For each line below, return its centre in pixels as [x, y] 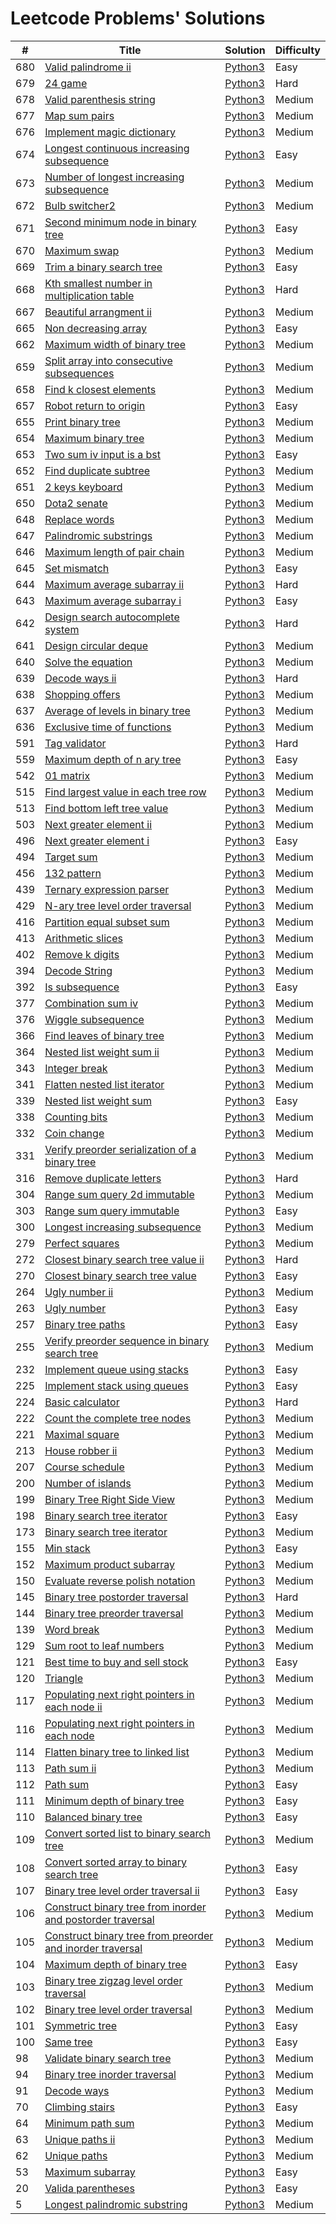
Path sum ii [70, 1768]
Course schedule [84, 1467]
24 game [66, 83]
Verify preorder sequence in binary [127, 1340]
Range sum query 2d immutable [119, 1194]
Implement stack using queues [116, 1385]
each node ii [73, 1707]
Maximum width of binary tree [115, 344]
